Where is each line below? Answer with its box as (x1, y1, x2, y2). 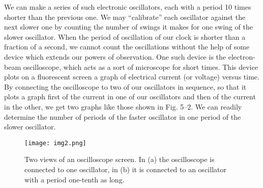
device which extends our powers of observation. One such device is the (4, 51, 226, 62)
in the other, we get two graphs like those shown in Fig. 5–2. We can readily (4, 101, 242, 112)
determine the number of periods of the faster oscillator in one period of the (4, 111, 241, 122)
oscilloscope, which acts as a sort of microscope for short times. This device (23, 61, 258, 72)
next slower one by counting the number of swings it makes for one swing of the (4, 21, 253, 32)
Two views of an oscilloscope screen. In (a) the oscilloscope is (24, 154, 215, 165)
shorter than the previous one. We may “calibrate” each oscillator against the (4, 11, 246, 22)
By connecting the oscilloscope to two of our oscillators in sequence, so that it (4, 81, 247, 92)
